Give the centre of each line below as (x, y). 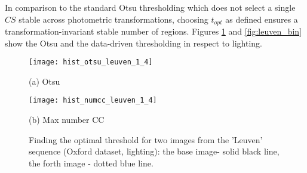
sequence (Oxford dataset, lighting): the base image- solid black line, (154, 151)
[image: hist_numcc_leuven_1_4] (93, 101)
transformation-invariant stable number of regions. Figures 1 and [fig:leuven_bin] (153, 31)
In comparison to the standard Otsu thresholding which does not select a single (150, 7)
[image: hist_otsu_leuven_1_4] (91, 62)
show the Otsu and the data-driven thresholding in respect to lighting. (133, 43)
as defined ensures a (262, 19)
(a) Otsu (44, 81)
